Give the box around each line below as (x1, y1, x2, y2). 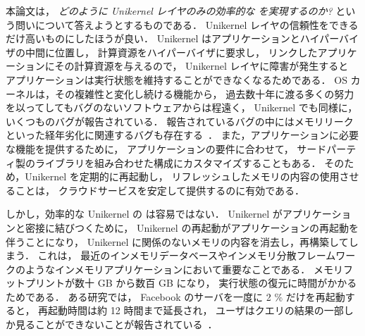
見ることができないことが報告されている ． (15, 317, 218, 332)
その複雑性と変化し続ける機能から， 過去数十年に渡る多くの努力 (54, 86, 354, 101)
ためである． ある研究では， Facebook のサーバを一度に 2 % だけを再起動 (6, 289, 345, 304)
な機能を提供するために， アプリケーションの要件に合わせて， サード (6, 141, 327, 156)
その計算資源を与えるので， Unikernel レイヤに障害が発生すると (54, 58, 349, 73)
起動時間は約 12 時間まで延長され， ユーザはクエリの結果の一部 (48, 303, 344, 318)
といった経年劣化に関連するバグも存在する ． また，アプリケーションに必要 (6, 127, 359, 142)
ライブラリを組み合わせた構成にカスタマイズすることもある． (35, 155, 321, 170)
